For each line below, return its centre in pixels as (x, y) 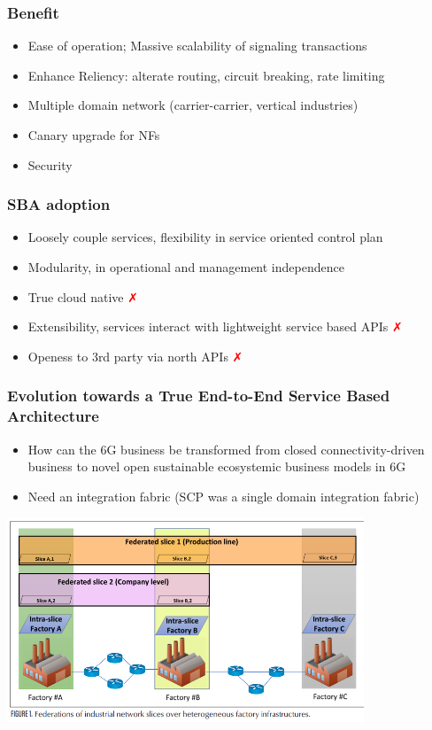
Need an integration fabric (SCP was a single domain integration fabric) (224, 496)
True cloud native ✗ (83, 296)
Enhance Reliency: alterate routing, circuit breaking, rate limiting (206, 75)
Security (50, 164)
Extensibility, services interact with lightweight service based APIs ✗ (215, 326)
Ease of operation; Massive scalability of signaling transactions (197, 46)
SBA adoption (59, 204)
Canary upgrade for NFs (94, 135)
